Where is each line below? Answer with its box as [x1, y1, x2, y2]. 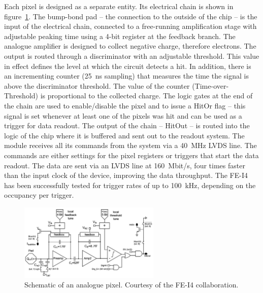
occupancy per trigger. [4, 190, 74, 200]
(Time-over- [192, 80, 229, 91]
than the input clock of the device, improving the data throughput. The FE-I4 [4, 170, 248, 180]
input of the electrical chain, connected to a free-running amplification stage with [4, 21, 257, 31]
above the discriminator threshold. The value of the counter [4, 80, 190, 91]
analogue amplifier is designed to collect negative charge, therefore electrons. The [4, 41, 256, 51]
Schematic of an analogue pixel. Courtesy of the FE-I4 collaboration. [24, 279, 239, 290]
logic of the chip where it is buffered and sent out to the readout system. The [4, 130, 245, 140]
